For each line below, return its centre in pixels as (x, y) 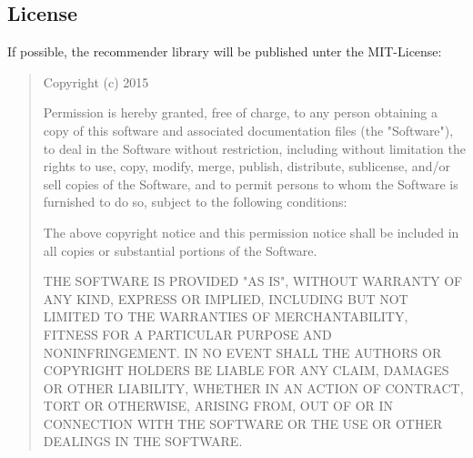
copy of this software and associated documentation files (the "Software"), (248, 130)
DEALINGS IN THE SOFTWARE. (143, 441)
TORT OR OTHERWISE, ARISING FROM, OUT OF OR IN (218, 406)
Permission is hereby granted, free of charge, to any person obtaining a (240, 112)
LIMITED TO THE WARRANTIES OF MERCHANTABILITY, (226, 316)
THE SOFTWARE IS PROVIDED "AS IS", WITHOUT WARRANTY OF (253, 281)
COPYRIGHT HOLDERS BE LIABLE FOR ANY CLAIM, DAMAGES (246, 370)
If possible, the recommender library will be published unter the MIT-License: (225, 51)
